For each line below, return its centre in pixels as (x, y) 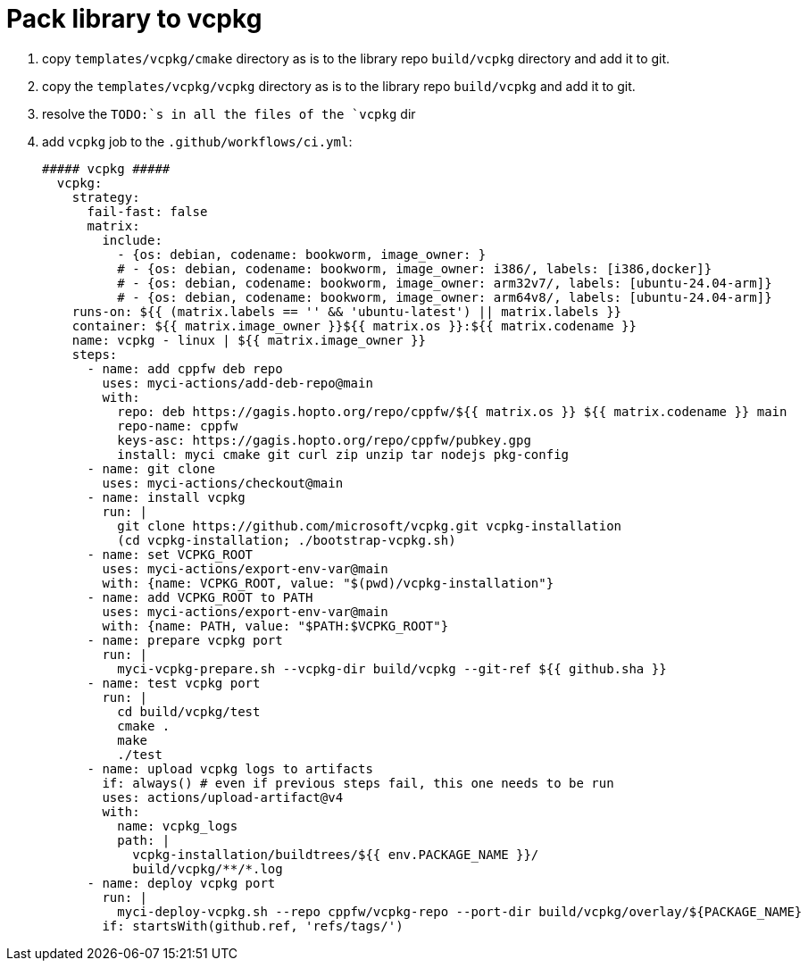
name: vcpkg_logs (178, 826)
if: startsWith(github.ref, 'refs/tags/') (253, 926)
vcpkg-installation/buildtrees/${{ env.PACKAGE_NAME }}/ (336, 854)
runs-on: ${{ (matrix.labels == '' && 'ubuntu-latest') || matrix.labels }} (347, 311)
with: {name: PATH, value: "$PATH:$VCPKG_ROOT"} (275, 626)
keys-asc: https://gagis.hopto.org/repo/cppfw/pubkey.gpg (324, 440)
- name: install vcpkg (166, 497)
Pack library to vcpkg (134, 19)
